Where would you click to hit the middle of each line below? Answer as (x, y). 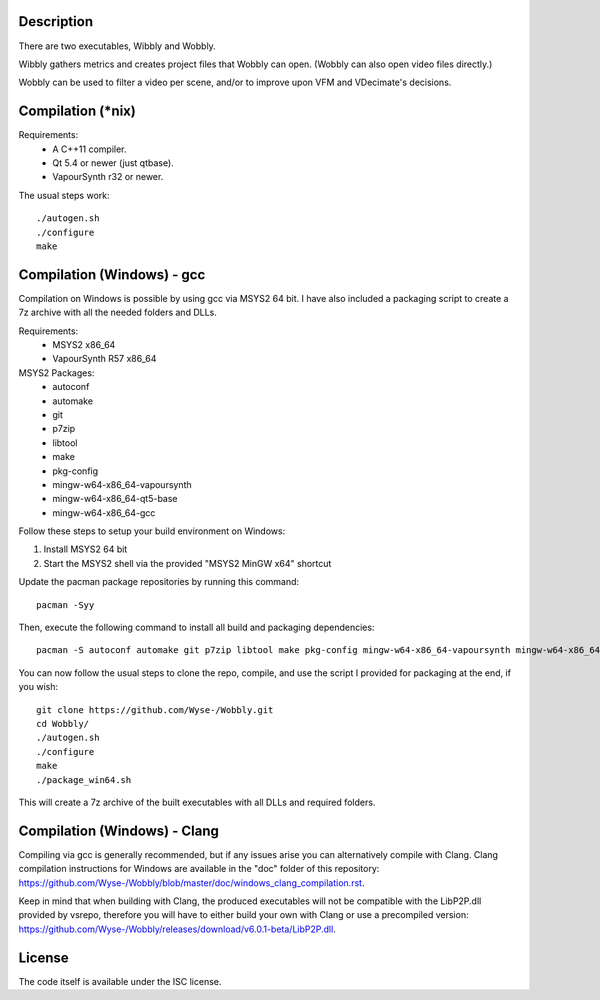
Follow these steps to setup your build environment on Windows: (152, 531)
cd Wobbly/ (63, 723)
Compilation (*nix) (77, 111)
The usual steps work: (64, 195)
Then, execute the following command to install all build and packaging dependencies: (196, 627)
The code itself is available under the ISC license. (120, 981)
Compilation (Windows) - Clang (119, 830)
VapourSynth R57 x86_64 (104, 359)
